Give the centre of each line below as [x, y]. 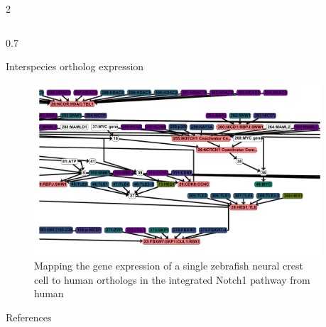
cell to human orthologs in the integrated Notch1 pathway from [172, 279]
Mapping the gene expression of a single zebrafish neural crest [169, 266]
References [29, 317]
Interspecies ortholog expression [75, 66]
